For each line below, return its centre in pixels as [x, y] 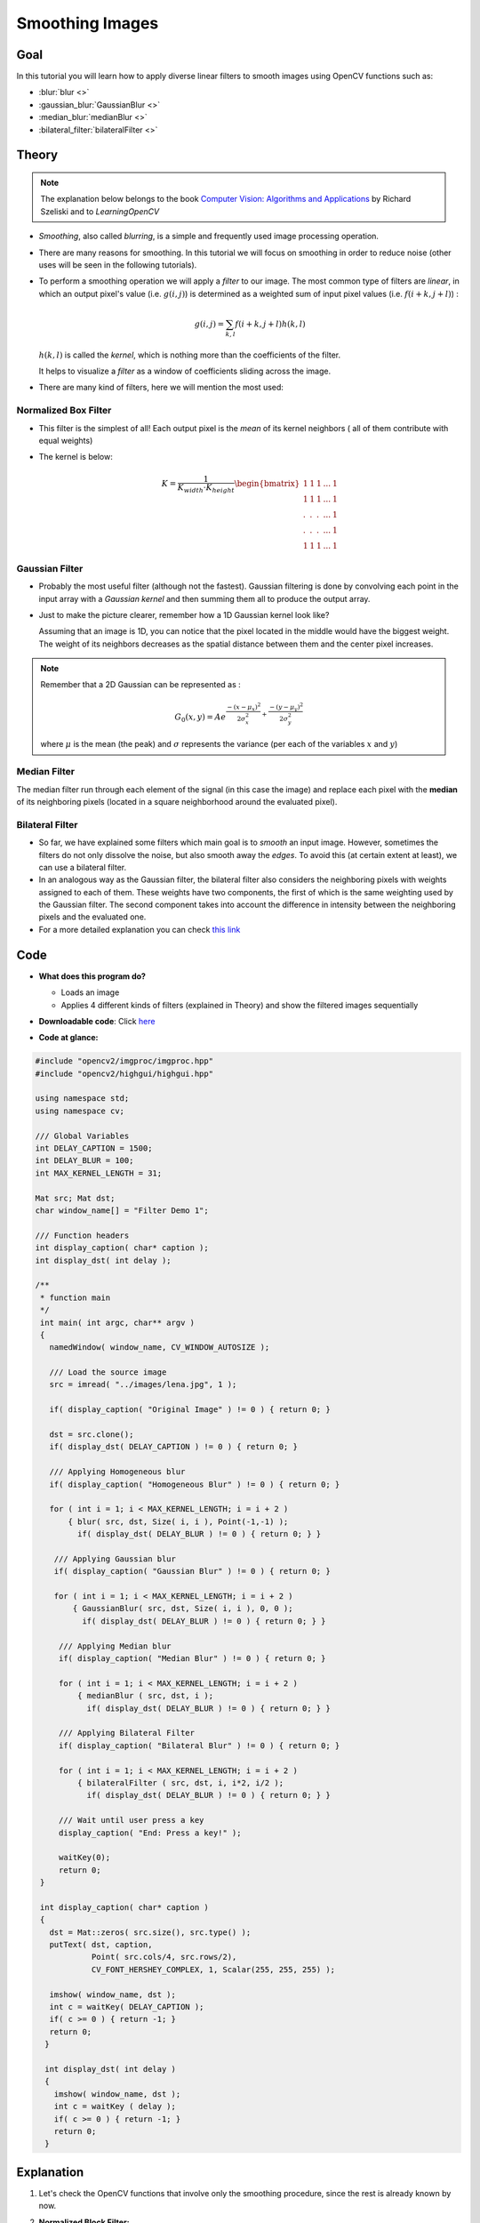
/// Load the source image [108, 1372]
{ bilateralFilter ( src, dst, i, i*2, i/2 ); [180, 1782]
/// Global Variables [82, 1136]
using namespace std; [82, 1099]
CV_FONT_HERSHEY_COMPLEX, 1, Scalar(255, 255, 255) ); [213, 1969]
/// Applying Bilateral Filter [127, 1733]
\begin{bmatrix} [267, 483]
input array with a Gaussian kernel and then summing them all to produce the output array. [204, 598]
